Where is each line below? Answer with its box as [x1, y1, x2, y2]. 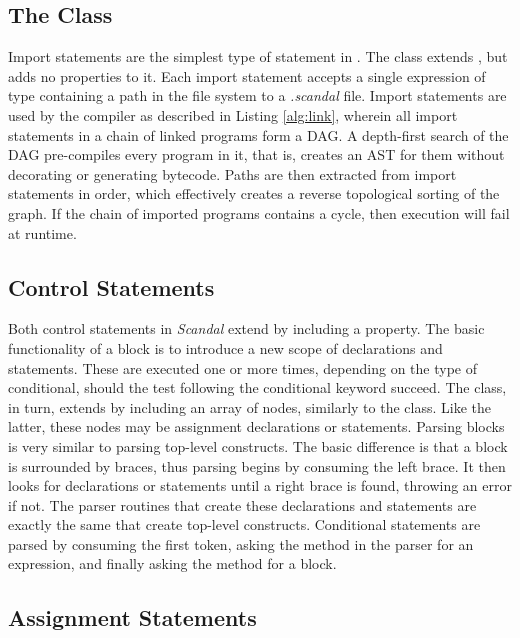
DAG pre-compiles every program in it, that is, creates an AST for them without [8, 144, 505, 165]
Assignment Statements [8, 602, 257, 633]
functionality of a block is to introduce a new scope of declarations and [8, 337, 443, 358]
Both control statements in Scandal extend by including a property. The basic [8, 318, 485, 339]
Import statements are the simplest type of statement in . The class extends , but [8, 46, 508, 67]
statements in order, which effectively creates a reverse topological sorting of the [8, 183, 500, 204]
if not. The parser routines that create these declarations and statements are [8, 494, 477, 515]
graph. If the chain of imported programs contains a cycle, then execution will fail [8, 202, 510, 223]
